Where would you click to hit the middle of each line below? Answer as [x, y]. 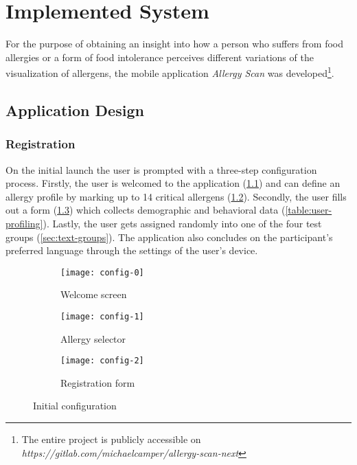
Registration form [98, 382]
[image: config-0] [102, 272]
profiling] [24, 223]
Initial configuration [75, 406]
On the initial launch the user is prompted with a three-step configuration [161, 169]
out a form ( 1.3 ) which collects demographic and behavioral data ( [146, 210]
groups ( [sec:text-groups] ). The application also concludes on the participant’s [169, 237]
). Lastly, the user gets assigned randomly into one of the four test [182, 223]
